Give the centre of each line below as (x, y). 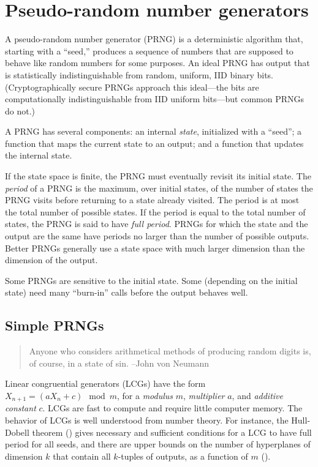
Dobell (17, 432)
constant (21, 408)
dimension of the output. (51, 260)
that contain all (82, 456)
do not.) (20, 110)
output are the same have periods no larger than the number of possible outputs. (157, 236)
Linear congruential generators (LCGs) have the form (105, 383)
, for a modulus (145, 395)
